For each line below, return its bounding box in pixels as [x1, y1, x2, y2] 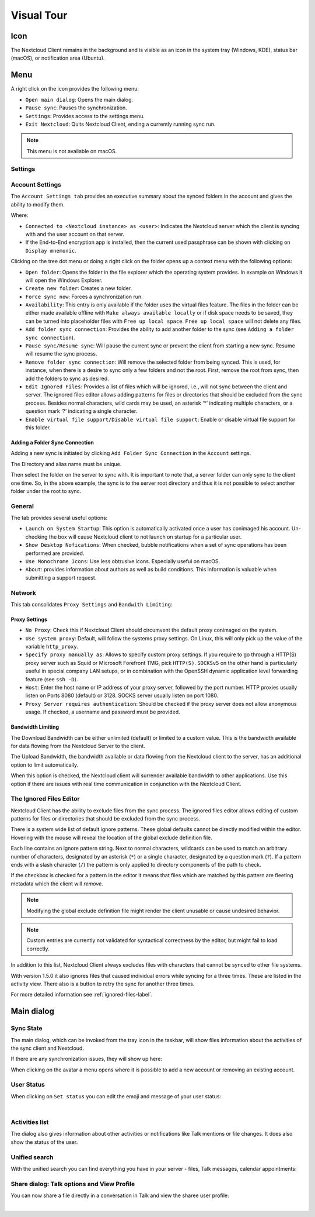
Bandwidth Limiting [10, 723, 60, 730]
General [10, 502, 34, 510]
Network [10, 588, 36, 597]
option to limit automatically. [10, 761, 79, 768]
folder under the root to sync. [10, 487, 82, 494]
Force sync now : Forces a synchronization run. [25, 293, 143, 300]
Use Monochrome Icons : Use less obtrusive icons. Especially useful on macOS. [25, 558, 220, 564]
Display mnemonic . [25, 247, 76, 254]
